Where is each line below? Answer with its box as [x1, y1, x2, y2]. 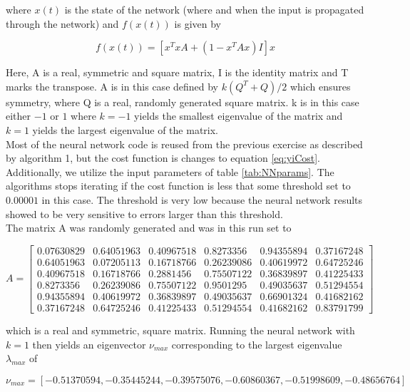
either [6, 108, 31, 123]
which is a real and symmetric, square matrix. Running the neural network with [6, 322, 355, 337]
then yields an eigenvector [32, 336, 146, 351]
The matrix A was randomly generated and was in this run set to [6, 220, 292, 235]
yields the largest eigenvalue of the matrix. [32, 122, 219, 137]
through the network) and [6, 16, 119, 31]
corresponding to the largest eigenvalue [171, 336, 342, 351]
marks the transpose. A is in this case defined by [6, 78, 219, 93]
